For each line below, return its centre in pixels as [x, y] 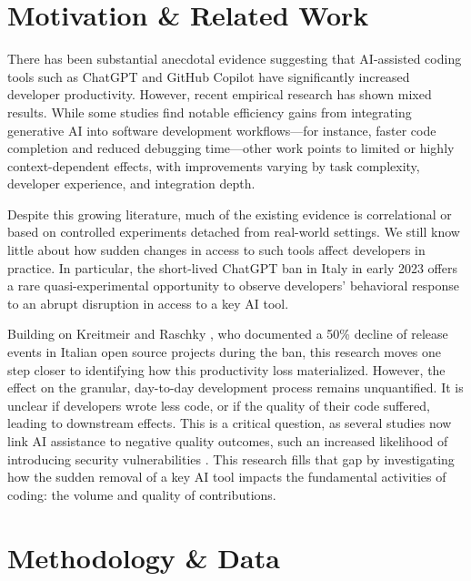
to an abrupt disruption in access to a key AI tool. [148, 303]
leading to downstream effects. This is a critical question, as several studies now [230, 423]
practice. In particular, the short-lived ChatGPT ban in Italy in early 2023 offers [232, 267]
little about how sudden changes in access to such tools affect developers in [216, 250]
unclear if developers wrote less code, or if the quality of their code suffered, [219, 405]
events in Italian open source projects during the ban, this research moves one [225, 352]
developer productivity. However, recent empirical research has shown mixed [220, 94]
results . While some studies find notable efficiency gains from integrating [210, 112]
